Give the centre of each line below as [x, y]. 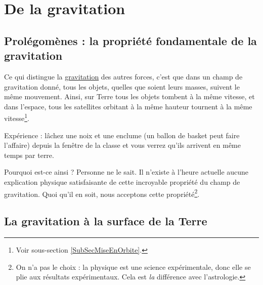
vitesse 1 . [17, 117]
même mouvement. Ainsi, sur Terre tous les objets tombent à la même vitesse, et [129, 96]
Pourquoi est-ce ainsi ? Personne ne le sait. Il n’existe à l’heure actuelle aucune [126, 172]
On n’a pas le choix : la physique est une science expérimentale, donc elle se [133, 267]
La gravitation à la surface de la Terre [106, 221]
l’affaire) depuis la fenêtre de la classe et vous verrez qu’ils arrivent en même [122, 145]
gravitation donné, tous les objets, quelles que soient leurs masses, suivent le [122, 86]
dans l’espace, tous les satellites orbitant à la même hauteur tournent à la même [128, 106]
